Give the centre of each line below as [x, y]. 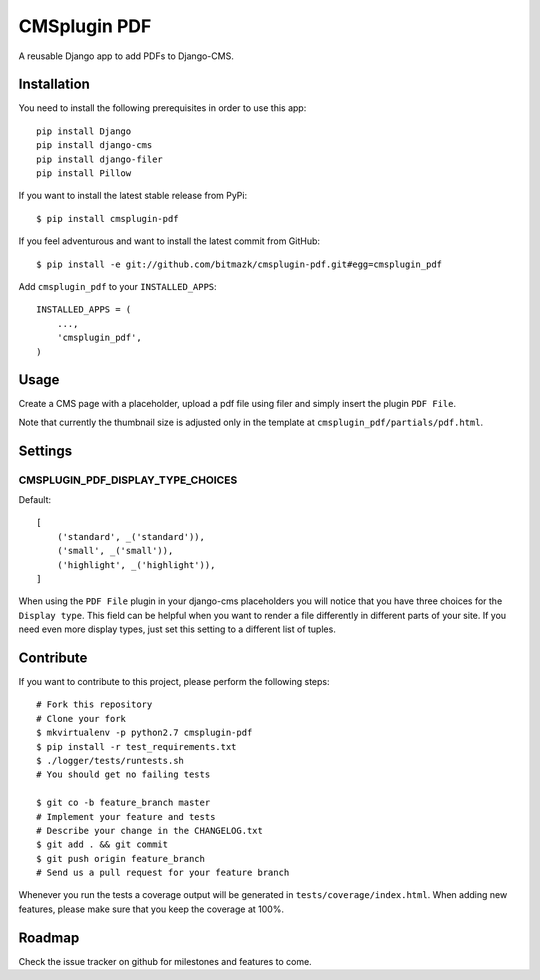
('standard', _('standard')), [130, 536]
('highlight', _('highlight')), [136, 564]
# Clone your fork [81, 718]
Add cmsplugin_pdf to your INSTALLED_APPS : [117, 286]
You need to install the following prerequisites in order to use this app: [162, 108]
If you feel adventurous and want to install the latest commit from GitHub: [169, 241]
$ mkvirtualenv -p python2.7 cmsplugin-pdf [144, 733]
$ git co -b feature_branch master [123, 803]
